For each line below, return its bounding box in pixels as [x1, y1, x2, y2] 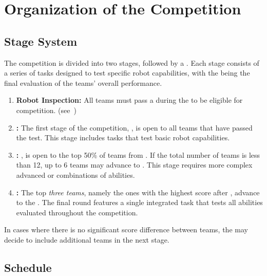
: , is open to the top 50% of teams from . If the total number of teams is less [16, 149, 260, 160]
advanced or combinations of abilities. [16, 169, 135, 180]
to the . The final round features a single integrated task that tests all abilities [16, 197, 263, 208]
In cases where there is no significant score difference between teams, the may [4, 224, 248, 235]
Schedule [4, 259, 52, 275]
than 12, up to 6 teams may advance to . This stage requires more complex [16, 159, 253, 170]
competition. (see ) [16, 104, 77, 115]
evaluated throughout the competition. [16, 207, 138, 217]
